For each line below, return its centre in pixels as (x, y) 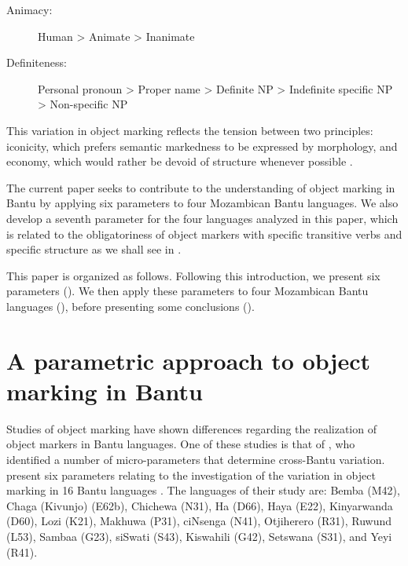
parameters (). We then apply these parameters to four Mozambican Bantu (187, 291)
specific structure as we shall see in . (94, 249)
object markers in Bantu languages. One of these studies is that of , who (181, 444)
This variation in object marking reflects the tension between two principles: (190, 130)
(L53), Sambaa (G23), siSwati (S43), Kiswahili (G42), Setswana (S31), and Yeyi (199, 536)
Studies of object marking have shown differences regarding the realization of (191, 428)
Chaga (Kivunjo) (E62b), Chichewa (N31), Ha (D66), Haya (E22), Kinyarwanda (200, 505)
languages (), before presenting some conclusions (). (130, 306)
